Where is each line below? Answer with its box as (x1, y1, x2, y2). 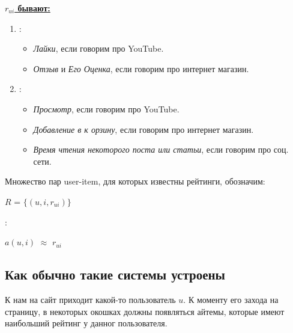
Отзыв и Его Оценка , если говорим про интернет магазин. (33, 62, 249, 75)
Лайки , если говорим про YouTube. (33, 42, 164, 55)
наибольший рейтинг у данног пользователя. (5, 317, 168, 329)
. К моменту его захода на (183, 293, 279, 305)
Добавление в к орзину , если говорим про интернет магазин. (33, 123, 254, 135)
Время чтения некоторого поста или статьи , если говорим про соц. (33, 143, 289, 156)
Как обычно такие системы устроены (5, 265, 225, 284)
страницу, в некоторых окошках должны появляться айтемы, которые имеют (5, 305, 285, 317)
